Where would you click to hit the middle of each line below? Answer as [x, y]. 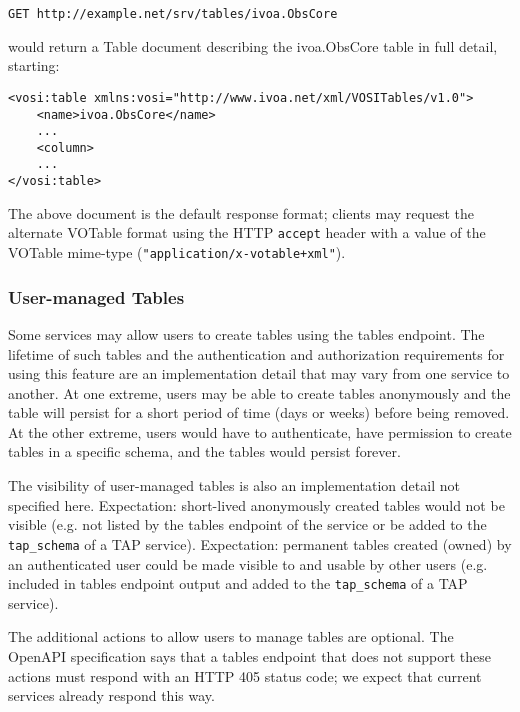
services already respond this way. [111, 695]
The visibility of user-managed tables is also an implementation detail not [234, 485]
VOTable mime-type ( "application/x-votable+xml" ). [177, 252]
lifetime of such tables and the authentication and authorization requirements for [256, 353]
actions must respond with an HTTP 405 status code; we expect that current [245, 675]
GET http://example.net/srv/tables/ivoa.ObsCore [173, 14]
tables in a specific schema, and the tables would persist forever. [204, 451]
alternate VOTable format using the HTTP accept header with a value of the [247, 232]
